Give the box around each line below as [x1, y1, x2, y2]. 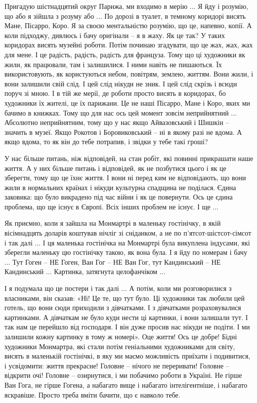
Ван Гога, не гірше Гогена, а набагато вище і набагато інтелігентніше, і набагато [4, 379, 248, 390]
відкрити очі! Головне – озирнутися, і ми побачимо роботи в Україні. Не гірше [4, 370, 242, 380]
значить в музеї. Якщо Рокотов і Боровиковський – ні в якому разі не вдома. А [4, 126, 242, 137]
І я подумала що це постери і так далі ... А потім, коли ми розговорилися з [4, 283, 232, 293]
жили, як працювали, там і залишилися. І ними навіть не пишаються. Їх [4, 59, 222, 69]
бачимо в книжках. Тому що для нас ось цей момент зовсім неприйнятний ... [4, 107, 237, 118]
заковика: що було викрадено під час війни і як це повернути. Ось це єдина [4, 192, 233, 202]
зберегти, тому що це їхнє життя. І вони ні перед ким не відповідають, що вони [4, 172, 246, 183]
